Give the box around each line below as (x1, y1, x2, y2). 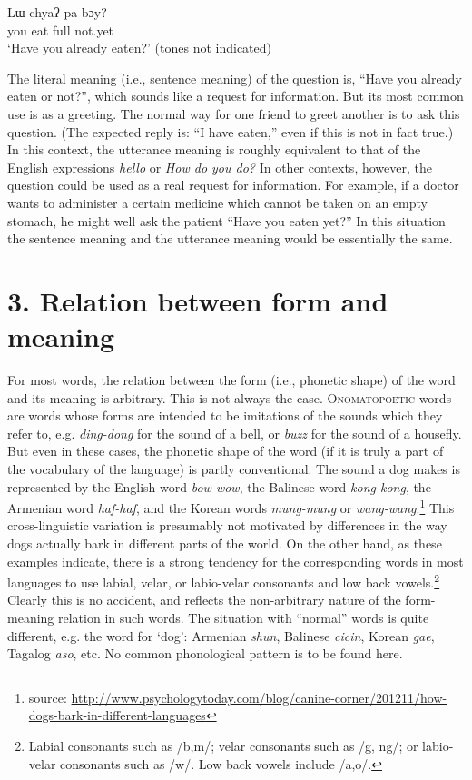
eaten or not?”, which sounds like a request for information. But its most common (7, 86, 464, 105)
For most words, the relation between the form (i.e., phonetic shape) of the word (7, 370, 456, 390)
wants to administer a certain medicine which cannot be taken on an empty (7, 193, 428, 212)
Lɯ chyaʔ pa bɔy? (7, 3, 107, 21)
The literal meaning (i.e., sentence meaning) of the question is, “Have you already (7, 68, 462, 87)
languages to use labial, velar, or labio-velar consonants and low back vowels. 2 (7, 570, 440, 591)
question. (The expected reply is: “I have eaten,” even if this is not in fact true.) (7, 122, 454, 141)
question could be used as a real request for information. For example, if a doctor (7, 175, 459, 194)
